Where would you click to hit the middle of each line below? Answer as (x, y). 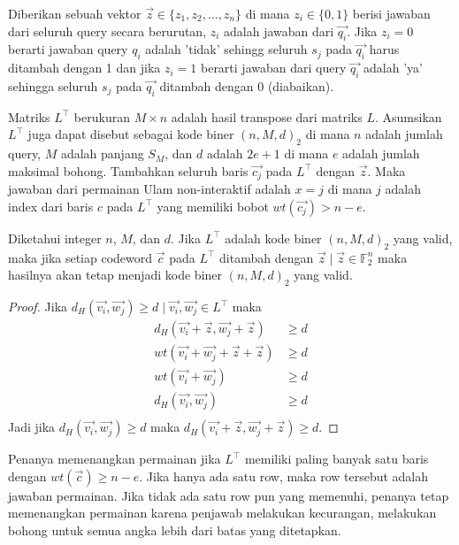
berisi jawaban (391, 13)
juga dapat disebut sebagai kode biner (131, 134)
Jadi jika (32, 427)
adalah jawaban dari (279, 31)
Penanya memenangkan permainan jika (115, 459)
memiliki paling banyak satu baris (337, 459)
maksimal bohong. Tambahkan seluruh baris (128, 170)
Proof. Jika (38, 306)
